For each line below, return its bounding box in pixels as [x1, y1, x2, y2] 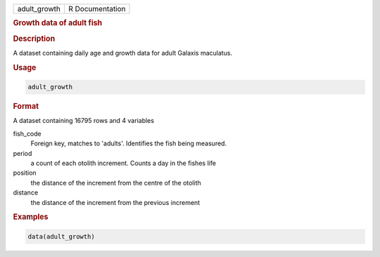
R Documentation [68, 4, 126, 13]
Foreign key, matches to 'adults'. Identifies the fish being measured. [30, 139, 227, 147]
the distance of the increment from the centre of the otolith [30, 178, 202, 187]
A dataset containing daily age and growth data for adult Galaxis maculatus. [13, 48, 232, 57]
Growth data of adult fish [13, 18, 103, 28]
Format [13, 102, 39, 112]
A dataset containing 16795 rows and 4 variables [13, 117, 155, 125]
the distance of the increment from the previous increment [30, 198, 201, 206]
